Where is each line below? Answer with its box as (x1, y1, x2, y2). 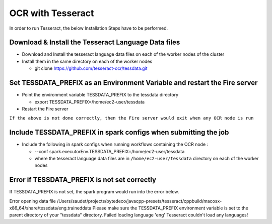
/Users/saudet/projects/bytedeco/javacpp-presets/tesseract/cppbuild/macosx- (57, 198, 222, 204)
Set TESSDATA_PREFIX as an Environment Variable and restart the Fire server (9, 78, 258, 87)
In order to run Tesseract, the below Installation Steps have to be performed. (9, 25, 168, 31)
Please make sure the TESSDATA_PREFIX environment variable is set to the (92, 205, 249, 211)
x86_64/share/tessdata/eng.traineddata (9, 205, 92, 211)
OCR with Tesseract (9, 8, 94, 19)
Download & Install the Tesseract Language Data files (9, 38, 180, 47)
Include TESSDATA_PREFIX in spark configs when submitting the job (9, 128, 229, 137)
